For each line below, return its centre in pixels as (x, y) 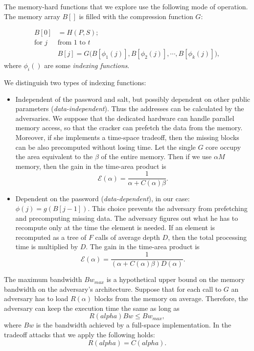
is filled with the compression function (136, 16)
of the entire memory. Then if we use (156, 156)
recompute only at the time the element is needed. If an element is (115, 227)
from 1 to (71, 43)
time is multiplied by (47, 246)
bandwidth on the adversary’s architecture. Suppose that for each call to (113, 289)
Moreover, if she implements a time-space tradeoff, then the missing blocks (127, 137)
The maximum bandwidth (43, 279)
